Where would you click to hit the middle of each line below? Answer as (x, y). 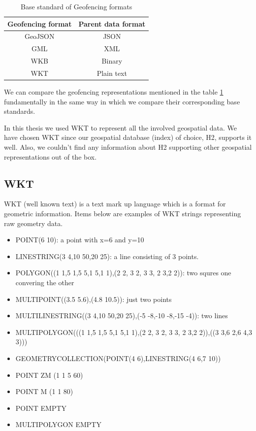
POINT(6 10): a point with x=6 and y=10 (80, 240)
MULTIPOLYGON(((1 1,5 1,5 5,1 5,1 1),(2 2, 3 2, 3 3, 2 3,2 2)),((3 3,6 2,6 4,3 (134, 332)
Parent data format (112, 23)
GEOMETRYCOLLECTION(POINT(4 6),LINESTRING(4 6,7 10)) (118, 358)
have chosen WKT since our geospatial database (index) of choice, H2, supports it (128, 137)
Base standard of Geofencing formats (77, 6)
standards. (20, 111)
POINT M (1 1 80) (44, 391)
